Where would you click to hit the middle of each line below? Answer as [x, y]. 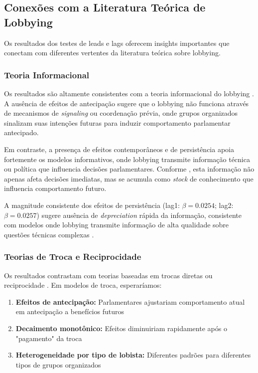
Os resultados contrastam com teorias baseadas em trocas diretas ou [108, 275]
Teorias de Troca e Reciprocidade [73, 257]
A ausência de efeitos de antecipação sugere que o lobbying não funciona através [127, 103]
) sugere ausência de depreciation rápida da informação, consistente [139, 215]
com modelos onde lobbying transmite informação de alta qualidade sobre [117, 225]
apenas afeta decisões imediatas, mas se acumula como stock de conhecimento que [129, 178]
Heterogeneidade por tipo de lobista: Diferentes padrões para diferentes [133, 355]
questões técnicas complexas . [49, 234]
